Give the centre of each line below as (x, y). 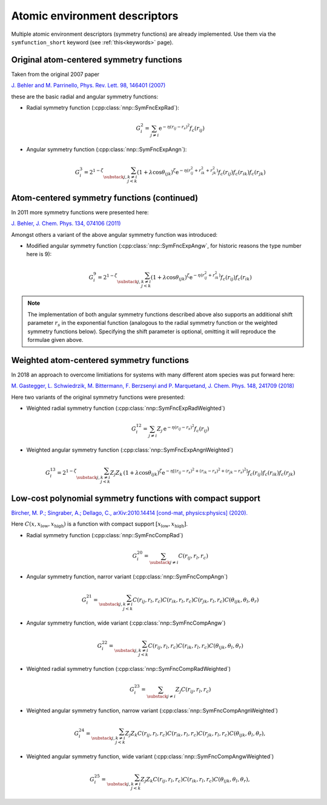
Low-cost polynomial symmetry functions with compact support (136, 498)
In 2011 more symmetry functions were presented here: (80, 212)
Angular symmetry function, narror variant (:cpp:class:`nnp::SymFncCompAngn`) (127, 577)
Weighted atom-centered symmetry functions (100, 360)
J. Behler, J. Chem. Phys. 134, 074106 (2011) (66, 223)
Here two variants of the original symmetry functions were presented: (98, 397)
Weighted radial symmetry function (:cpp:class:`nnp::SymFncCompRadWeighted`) (129, 668)
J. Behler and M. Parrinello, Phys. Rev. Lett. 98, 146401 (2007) (88, 86)
